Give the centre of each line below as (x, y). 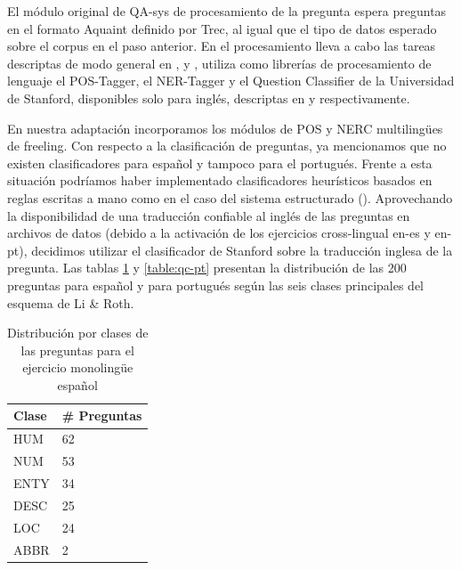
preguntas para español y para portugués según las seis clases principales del (216, 285)
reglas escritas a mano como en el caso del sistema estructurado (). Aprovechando (230, 197)
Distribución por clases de (78, 333)
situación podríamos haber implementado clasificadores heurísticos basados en (220, 180)
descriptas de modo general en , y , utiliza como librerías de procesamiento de (219, 63)
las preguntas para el (77, 350)
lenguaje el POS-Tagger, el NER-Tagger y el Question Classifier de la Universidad (231, 81)
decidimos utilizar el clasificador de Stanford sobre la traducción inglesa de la (242, 250)
